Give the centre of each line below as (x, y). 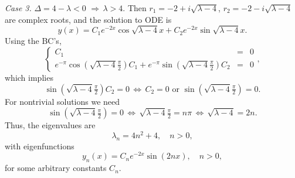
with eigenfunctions (40, 146)
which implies (29, 77)
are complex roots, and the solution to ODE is (88, 19)
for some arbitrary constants (56, 168)
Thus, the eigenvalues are (50, 125)
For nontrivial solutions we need (62, 101)
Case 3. (18, 8)
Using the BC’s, (33, 41)
